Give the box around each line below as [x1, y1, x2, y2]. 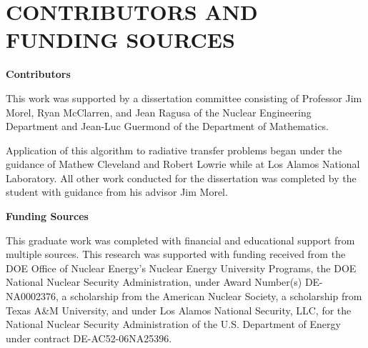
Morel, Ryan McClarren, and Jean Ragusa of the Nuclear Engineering [6, 104, 312, 119]
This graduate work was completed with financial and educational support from [6, 232, 355, 247]
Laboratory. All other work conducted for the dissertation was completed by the [6, 170, 357, 185]
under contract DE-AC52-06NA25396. [6, 330, 172, 345]
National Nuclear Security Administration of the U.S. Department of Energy [6, 317, 341, 332]
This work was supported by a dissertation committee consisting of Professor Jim [6, 90, 362, 105]
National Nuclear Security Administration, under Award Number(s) [6, 274, 302, 289]
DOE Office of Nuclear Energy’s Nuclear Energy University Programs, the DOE [6, 260, 357, 275]
